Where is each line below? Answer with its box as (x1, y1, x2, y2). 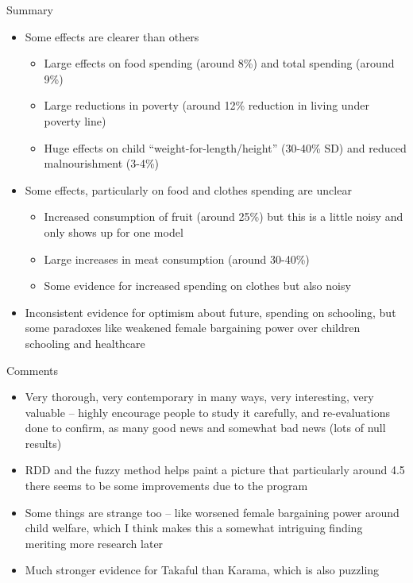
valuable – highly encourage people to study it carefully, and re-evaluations (25, 403, 390, 420)
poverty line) (44, 112, 106, 129)
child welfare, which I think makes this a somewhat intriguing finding (25, 519, 363, 536)
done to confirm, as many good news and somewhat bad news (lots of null (25, 419, 386, 436)
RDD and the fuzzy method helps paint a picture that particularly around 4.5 (25, 461, 405, 478)
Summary (6, 2, 53, 17)
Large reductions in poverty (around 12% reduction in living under (44, 97, 369, 114)
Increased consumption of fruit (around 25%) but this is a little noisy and (44, 208, 403, 225)
